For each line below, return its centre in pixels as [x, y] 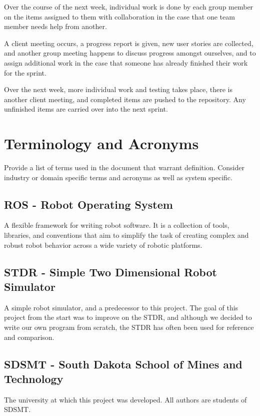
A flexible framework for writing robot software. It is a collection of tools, [117, 225]
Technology [34, 378]
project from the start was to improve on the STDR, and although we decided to [128, 317]
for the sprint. [25, 72]
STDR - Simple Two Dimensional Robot [110, 272]
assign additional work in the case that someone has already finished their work [126, 62]
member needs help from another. [55, 26]
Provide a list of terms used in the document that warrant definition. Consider [124, 167]
